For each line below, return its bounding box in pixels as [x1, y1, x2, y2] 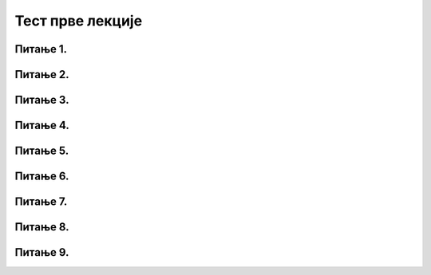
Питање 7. [14, 195, 68, 209]
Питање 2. [14, 68, 69, 81]
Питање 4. [14, 119, 69, 132]
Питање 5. [14, 144, 69, 158]
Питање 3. [14, 93, 69, 107]
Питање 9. [14, 246, 69, 259]
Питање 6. [14, 170, 69, 183]
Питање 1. [14, 42, 68, 56]
